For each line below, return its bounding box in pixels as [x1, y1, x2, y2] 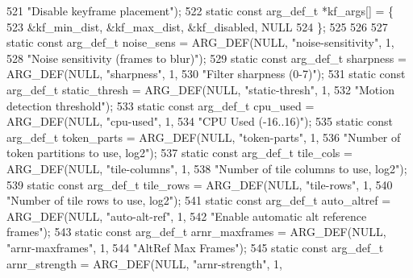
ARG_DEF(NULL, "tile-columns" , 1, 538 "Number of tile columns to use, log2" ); [6, 160, 407, 176]
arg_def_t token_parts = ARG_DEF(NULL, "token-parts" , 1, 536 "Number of [6, 128, 401, 145]
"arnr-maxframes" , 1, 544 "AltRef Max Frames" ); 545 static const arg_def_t [6, 239, 384, 255]
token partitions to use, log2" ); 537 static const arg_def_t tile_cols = [6, 144, 353, 161]
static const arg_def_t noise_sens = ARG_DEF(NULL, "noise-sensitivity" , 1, [6, 34, 394, 51]
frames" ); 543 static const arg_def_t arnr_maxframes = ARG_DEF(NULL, [6, 223, 386, 240]
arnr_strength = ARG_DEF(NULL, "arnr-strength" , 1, [6, 255, 282, 272]
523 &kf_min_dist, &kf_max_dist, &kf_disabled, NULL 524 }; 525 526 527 [6, 18, 388, 35]
